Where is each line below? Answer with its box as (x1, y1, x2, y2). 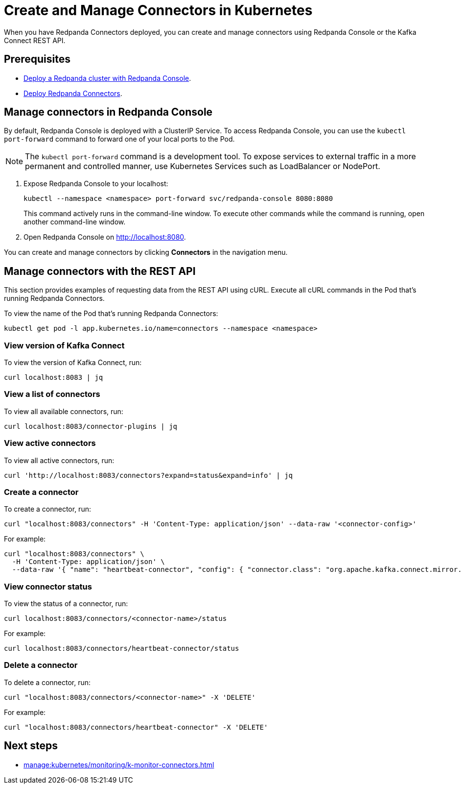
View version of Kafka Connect (4, 340, 125, 350)
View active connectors (4, 438, 96, 448)
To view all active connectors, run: (4, 456, 115, 465)
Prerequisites (4, 53, 70, 66)
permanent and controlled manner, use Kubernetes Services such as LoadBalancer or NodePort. (25, 161, 380, 172)
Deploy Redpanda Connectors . (23, 89, 122, 98)
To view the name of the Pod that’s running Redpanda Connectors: (4, 309, 218, 318)
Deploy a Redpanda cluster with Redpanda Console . (23, 74, 191, 82)
